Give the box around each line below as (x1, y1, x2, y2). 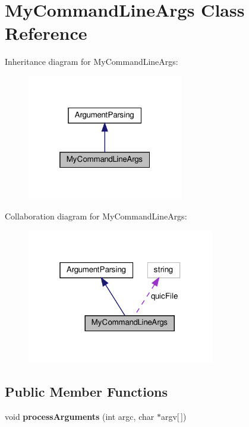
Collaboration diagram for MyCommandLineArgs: (5, 210, 187, 222)
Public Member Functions (5, 382, 168, 400)
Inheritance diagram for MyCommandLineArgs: (5, 55, 178, 68)
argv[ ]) (160, 410, 187, 422)
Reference (5, 21, 87, 45)
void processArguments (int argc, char (5, 410, 155, 422)
